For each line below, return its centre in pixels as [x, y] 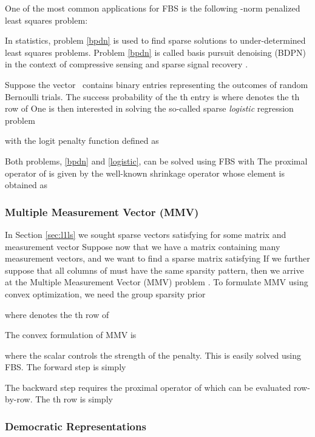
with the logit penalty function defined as [82, 141]
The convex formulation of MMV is [71, 335]
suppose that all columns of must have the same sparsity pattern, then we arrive [154, 270]
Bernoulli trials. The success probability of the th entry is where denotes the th [152, 96]
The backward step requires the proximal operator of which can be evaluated [148, 387]
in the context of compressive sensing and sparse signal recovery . [127, 64]
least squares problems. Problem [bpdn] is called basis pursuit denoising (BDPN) [155, 52]
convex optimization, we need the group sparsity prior [105, 293]
